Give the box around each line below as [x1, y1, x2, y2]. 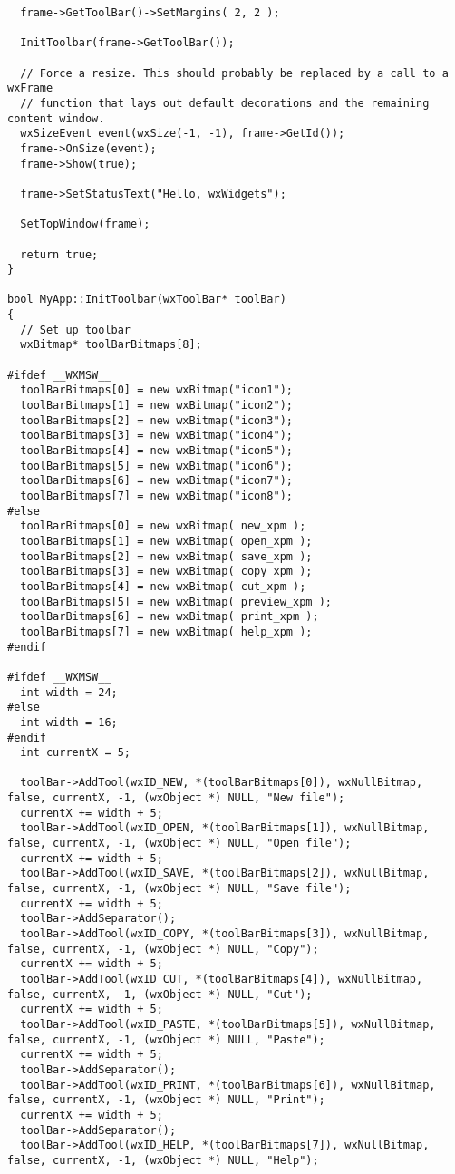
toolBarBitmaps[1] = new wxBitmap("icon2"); [20, 399, 293, 412]
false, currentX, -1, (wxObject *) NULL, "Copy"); [7, 942, 319, 956]
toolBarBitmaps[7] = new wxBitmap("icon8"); [20, 490, 293, 502]
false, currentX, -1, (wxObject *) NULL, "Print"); [7, 1093, 325, 1107]
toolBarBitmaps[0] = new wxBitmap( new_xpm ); [20, 519, 306, 533]
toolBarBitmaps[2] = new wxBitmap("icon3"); [20, 413, 293, 427]
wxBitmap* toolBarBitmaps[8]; [20, 338, 202, 352]
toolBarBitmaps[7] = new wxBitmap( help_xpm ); [20, 625, 313, 638]
